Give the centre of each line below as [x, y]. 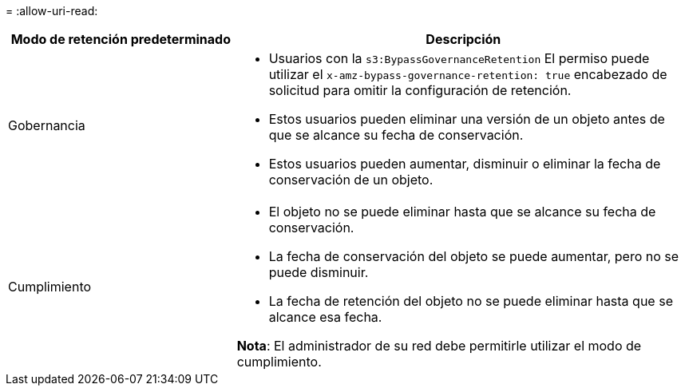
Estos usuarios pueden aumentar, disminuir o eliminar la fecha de [465, 164]
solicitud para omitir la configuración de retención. [420, 90]
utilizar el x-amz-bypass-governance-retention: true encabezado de [468, 74]
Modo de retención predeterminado [121, 39]
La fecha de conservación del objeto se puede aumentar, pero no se [474, 256]
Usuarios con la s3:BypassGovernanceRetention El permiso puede [459, 58]
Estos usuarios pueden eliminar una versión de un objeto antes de [467, 119]
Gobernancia [47, 125]
